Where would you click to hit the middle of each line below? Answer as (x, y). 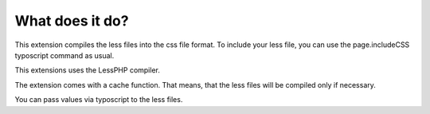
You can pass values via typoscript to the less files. (99, 100)
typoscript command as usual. (64, 55)
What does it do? (72, 21)
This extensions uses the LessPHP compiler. (88, 70)
